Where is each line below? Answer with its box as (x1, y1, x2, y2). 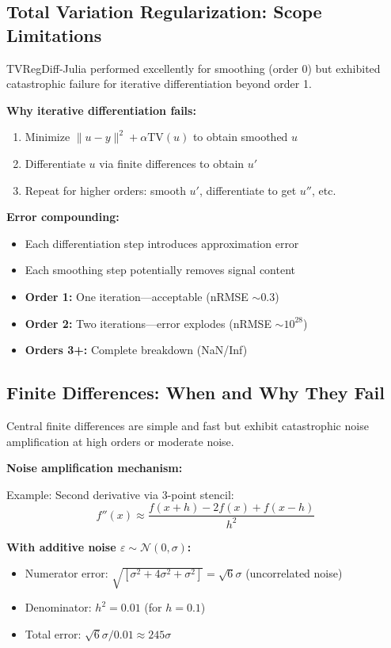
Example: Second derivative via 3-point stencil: (6, 486, 234, 502)
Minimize (25, 128, 70, 145)
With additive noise (6, 538, 116, 555)
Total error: (25, 625, 82, 642)
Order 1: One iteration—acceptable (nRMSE (25, 288, 249, 304)
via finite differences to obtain (99, 154, 245, 171)
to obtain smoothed (192, 128, 288, 145)
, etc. (311, 181, 336, 198)
